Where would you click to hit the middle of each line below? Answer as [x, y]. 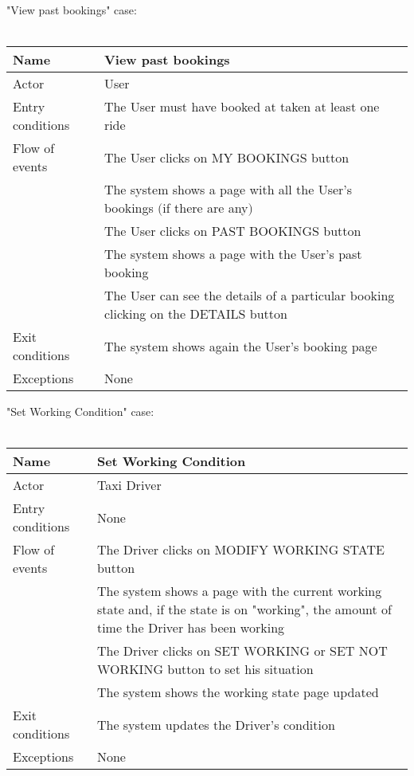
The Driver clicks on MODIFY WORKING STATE [240, 550]
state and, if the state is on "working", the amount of [244, 609]
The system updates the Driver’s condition [216, 724]
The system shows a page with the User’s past [233, 254]
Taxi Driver [129, 485]
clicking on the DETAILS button [195, 314]
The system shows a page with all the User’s [228, 190]
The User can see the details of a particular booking [249, 296]
